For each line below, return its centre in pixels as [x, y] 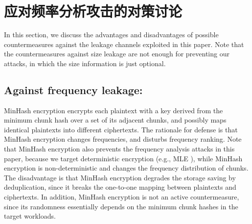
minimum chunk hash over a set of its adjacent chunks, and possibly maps [115, 120]
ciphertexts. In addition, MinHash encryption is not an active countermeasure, [122, 197]
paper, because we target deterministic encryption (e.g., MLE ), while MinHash [123, 158]
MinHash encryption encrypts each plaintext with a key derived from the [114, 110]
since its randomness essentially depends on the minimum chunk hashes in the [121, 206]
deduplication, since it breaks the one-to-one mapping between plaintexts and [120, 187]
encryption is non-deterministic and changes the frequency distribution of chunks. [126, 168]
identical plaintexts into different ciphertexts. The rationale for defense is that [121, 129]
